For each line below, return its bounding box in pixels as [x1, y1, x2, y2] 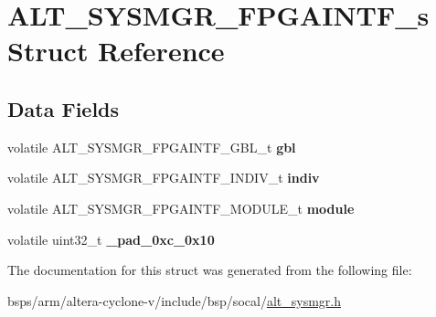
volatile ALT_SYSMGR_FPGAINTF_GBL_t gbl [7, 137, 296, 156]
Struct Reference [7, 32, 225, 69]
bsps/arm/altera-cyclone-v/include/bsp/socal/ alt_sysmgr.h [7, 291, 341, 310]
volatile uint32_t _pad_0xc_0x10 [7, 229, 215, 248]
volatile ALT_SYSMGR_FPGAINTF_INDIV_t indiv [7, 168, 320, 187]
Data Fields [7, 94, 120, 122]
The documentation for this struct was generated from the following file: [7, 260, 412, 280]
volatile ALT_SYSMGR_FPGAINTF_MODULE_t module [7, 198, 355, 217]
